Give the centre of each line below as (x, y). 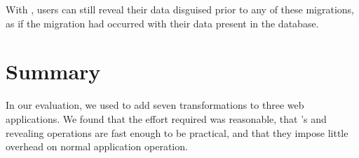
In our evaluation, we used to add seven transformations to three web (155, 105)
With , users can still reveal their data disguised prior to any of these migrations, (180, 9)
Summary (53, 71)
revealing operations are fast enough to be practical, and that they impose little (177, 132)
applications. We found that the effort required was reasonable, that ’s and (166, 118)
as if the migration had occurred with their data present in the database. (162, 23)
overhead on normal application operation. (97, 146)
